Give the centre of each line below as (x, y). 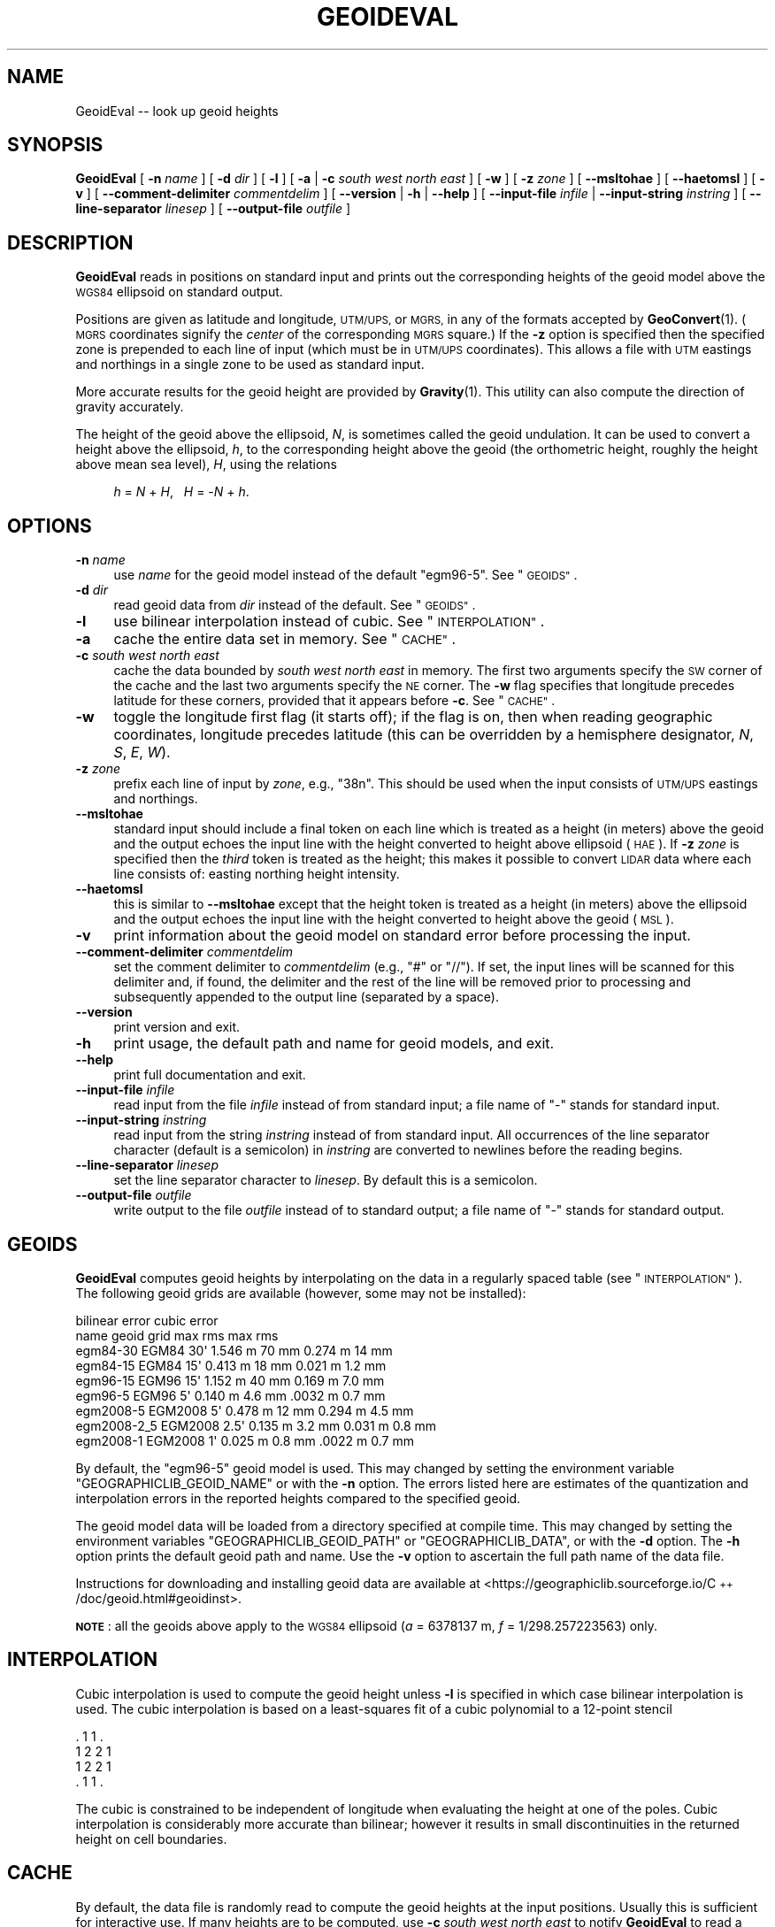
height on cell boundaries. (151, 1839)
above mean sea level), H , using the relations (206, 464)
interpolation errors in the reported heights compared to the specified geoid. (298, 1498)
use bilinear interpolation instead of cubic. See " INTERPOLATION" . (329, 622)
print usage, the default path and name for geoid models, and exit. (334, 1044)
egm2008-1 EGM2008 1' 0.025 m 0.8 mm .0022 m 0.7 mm (245, 1440)
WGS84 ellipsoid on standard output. (179, 292)
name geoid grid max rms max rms (177, 1335)
